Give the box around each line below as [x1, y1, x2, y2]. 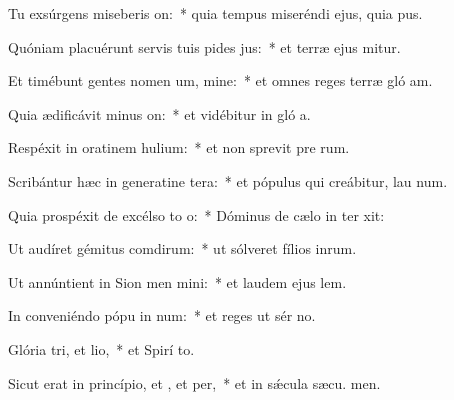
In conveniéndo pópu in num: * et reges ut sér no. [8, 305, 316, 326]
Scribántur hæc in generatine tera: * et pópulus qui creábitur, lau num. [8, 170, 448, 191]
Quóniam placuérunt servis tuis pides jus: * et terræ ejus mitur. [8, 36, 401, 57]
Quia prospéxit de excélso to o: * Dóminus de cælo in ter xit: [8, 204, 385, 225]
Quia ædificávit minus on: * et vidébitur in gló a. [8, 103, 311, 124]
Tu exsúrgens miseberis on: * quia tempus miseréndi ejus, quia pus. [8, 3, 423, 23]
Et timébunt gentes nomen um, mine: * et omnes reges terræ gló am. [8, 70, 433, 91]
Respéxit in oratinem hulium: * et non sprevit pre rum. [8, 137, 350, 158]
